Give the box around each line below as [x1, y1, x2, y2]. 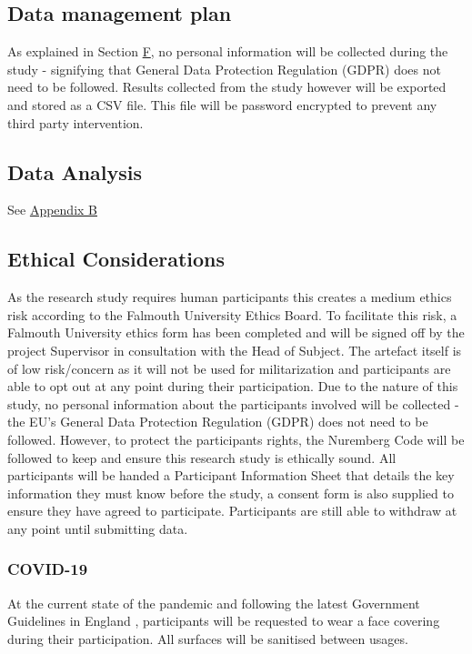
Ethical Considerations [7, 245, 226, 273]
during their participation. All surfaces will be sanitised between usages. [7, 629, 408, 648]
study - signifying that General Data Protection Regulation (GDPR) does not [7, 59, 441, 78]
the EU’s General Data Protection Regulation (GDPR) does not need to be [7, 412, 428, 431]
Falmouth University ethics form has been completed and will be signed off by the [7, 323, 465, 342]
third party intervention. [7, 113, 144, 132]
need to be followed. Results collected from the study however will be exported [7, 77, 447, 96]
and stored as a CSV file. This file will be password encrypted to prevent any [7, 95, 437, 114]
